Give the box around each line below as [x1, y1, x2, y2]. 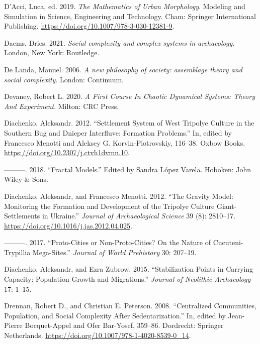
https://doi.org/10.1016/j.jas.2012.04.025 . [4, 220, 132, 231]
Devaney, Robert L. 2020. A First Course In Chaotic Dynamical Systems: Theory [4, 91, 255, 101]
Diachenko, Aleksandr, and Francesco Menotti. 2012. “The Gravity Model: [4, 190, 233, 201]
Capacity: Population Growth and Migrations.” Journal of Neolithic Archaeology [4, 274, 251, 284]
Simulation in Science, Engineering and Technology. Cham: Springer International [4, 11, 256, 21]
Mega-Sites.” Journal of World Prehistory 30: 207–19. [32, 247, 197, 257]
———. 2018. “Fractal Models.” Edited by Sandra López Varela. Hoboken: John [4, 164, 251, 174]
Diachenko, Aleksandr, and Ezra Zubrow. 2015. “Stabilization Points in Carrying [4, 264, 253, 274]
